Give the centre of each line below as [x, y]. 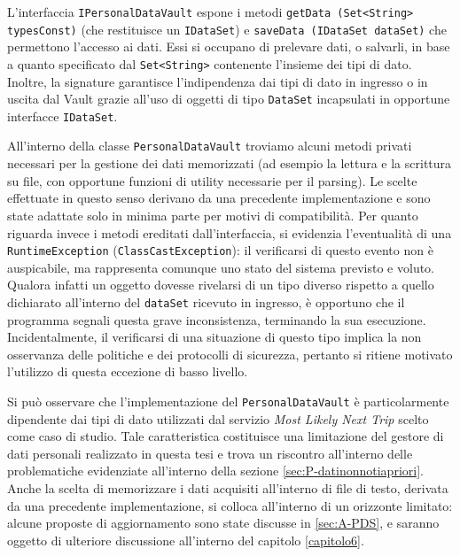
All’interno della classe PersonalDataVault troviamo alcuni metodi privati [210, 146]
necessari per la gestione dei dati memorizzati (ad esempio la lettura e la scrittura [230, 163]
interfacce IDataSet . [62, 116]
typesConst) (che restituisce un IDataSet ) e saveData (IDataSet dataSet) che [227, 29]
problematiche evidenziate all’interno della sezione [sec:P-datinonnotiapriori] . [215, 471]
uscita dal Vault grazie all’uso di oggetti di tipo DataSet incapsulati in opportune [229, 99]
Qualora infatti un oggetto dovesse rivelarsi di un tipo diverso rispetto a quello [221, 285]
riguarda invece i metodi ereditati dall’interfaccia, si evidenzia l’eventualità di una [230, 232]
